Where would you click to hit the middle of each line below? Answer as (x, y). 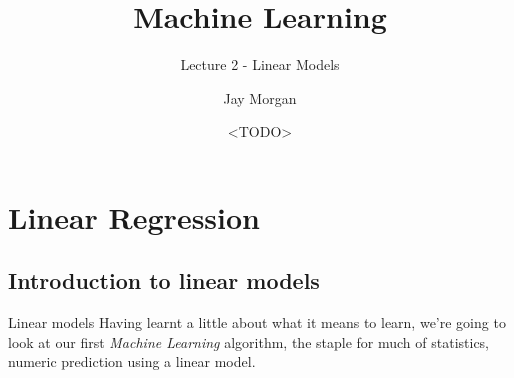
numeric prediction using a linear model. (132, 361)
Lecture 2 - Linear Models (260, 64)
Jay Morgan (260, 97)
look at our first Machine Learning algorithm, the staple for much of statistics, (249, 341)
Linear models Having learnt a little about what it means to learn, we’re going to (257, 322)
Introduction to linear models (164, 280)
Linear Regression (134, 216)
